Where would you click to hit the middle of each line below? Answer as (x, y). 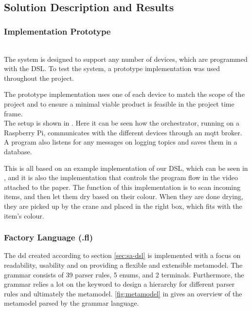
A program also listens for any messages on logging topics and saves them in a (121, 142)
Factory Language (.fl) (48, 237)
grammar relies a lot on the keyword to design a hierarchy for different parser (119, 284)
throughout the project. (39, 78)
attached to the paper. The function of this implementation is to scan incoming (122, 187)
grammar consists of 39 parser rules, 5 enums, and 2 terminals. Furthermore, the (124, 274)
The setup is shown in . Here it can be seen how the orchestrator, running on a (122, 123)
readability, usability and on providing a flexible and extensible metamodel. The (123, 265)
